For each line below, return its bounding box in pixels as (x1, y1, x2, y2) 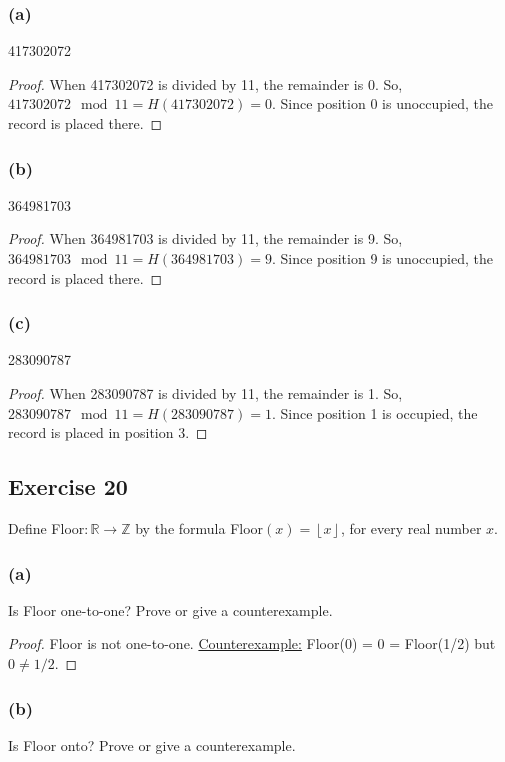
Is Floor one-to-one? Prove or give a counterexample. (8, 599, 333, 620)
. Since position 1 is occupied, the (271, 402, 478, 423)
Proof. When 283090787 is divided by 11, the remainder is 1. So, (8, 383, 403, 403)
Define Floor (8, 517, 85, 538)
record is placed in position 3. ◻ (8, 422, 208, 443)
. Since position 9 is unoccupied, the (271, 248, 493, 268)
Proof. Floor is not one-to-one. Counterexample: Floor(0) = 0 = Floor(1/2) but (8, 633, 496, 654)
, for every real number (340, 517, 482, 538)
